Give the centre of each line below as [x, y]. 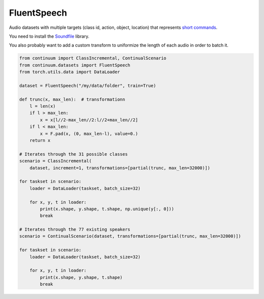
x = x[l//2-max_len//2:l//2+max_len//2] [89, 120]
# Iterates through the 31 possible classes [74, 154]
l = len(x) [43, 106]
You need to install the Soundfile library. [49, 36]
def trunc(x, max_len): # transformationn [72, 99]
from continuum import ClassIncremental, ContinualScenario [93, 58]
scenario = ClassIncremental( [55, 161]
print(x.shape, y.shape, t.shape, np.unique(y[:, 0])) [107, 209]
